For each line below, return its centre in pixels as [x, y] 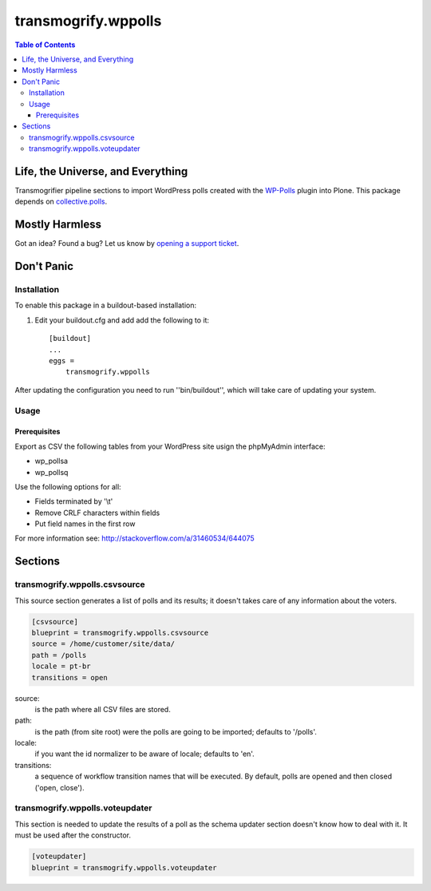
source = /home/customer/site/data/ [103, 644]
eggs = [62, 360]
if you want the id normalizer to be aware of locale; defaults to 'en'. [144, 754]
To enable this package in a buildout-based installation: [106, 305]
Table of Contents [45, 45]
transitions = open [69, 677]
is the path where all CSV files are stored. [103, 709]
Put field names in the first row [85, 524]
